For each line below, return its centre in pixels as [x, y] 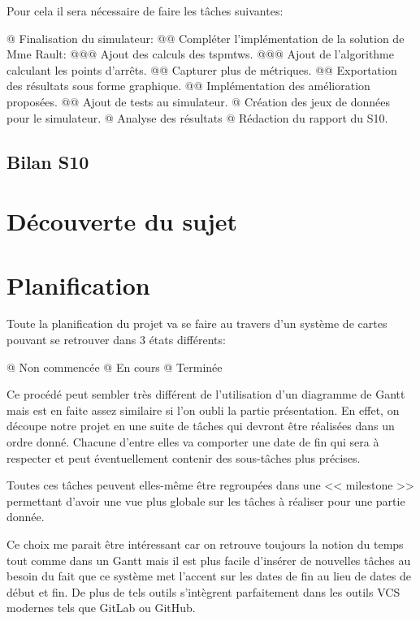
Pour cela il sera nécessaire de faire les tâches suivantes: [145, 11]
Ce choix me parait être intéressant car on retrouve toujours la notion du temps [205, 543]
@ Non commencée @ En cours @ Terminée [115, 367]
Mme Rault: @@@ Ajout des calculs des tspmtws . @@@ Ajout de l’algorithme [201, 54]
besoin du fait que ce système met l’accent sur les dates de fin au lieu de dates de [209, 576]
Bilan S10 [48, 161]
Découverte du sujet [122, 221]
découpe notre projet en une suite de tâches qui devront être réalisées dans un [201, 426]
